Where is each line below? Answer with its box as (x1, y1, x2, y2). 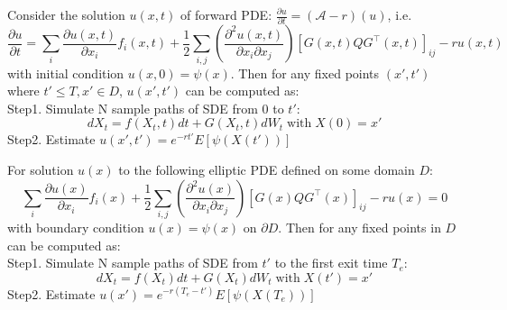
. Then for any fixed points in (278, 217, 441, 236)
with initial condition (7, 63, 124, 82)
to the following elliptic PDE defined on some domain (118, 160, 415, 179)
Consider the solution (7, 5, 125, 23)
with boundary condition (7, 217, 144, 236)
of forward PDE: (180, 5, 272, 23)
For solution (7, 160, 74, 179)
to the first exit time (274, 253, 388, 272)
